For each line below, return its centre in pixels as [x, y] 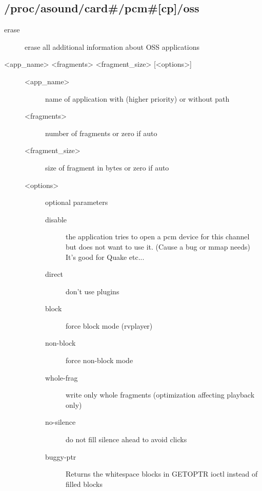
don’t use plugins [93, 291]
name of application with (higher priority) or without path [137, 98]
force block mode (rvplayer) [109, 325]
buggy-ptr [61, 456]
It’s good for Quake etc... [105, 257]
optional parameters [77, 202]
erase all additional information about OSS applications [112, 46]
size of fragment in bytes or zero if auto [107, 167]
